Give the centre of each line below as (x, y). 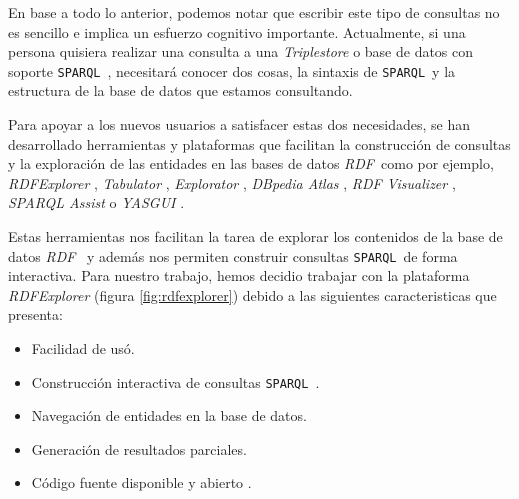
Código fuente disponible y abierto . (141, 482)
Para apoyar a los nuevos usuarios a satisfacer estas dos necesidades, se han (239, 124)
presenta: (35, 314)
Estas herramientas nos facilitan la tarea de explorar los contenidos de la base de (255, 236)
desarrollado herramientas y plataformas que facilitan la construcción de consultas (259, 143)
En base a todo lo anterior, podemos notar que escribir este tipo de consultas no (254, 12)
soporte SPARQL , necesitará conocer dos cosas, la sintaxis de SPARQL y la (232, 70)
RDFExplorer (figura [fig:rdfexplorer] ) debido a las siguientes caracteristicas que (252, 294)
